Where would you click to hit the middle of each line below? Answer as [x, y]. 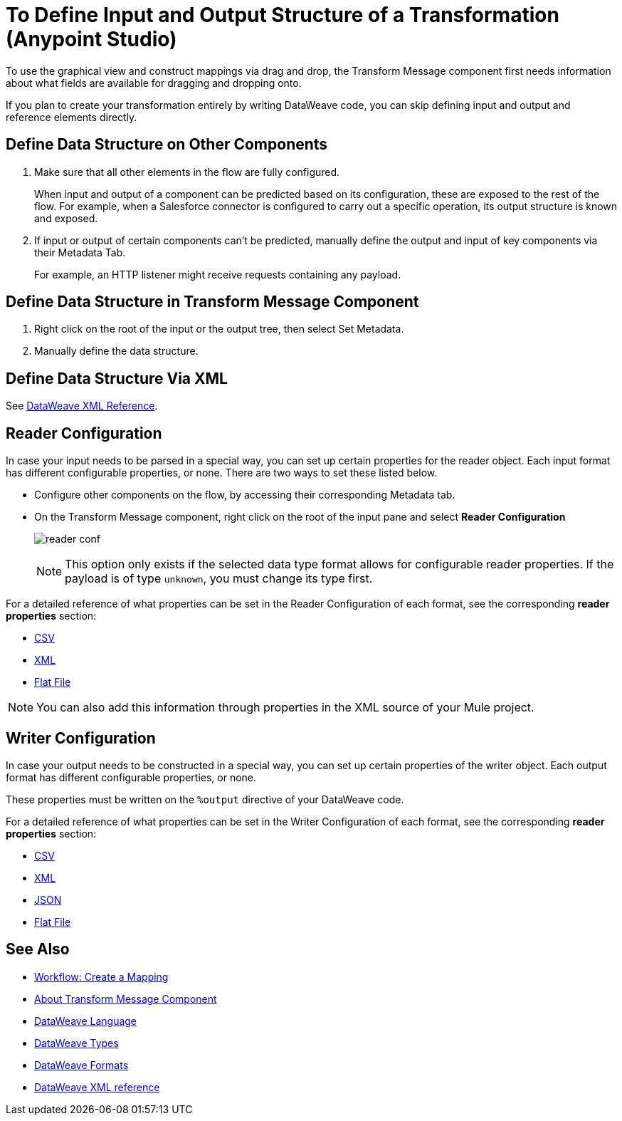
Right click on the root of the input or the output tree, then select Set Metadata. [219, 329]
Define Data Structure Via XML [117, 378]
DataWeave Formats [81, 1065]
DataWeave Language [86, 1021]
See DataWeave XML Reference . [82, 406]
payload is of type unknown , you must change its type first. [219, 579]
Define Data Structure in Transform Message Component [212, 302]
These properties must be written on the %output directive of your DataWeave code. [205, 799]
